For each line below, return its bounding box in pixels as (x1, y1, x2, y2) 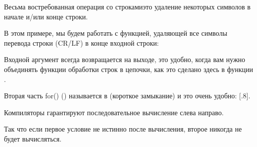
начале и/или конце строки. (4, 11, 88, 21)
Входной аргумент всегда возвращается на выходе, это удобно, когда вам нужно (4, 54, 246, 65)
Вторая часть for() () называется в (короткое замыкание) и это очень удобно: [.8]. (4, 90, 251, 101)
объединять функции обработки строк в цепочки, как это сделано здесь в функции (4, 64, 253, 74)
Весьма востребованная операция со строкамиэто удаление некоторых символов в (4, 1, 251, 11)
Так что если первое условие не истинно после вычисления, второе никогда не (4, 124, 242, 134)
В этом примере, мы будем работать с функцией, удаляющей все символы (4, 28, 227, 38)
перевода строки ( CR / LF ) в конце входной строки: (4, 37, 159, 48)
